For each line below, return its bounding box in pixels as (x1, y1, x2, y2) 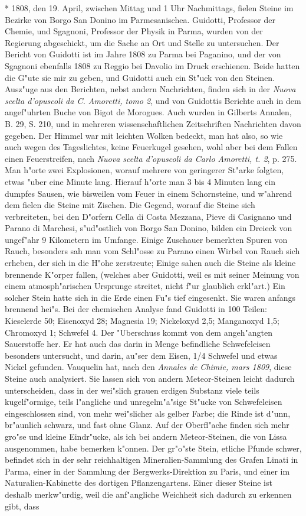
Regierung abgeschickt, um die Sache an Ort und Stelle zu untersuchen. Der (5, 36, 279, 48)
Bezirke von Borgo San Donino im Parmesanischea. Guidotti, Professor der (5, 13, 275, 25)
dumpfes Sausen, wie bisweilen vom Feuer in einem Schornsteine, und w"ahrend (5, 187, 292, 199)
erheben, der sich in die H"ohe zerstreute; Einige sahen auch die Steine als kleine (5, 257, 296, 269)
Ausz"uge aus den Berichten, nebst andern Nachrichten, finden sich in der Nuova (5, 83, 296, 95)
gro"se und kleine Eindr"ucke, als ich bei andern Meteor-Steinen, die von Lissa (5, 430, 287, 442)
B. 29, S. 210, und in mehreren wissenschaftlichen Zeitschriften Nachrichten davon (5, 117, 301, 129)
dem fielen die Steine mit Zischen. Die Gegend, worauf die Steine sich (5, 199, 255, 211)
